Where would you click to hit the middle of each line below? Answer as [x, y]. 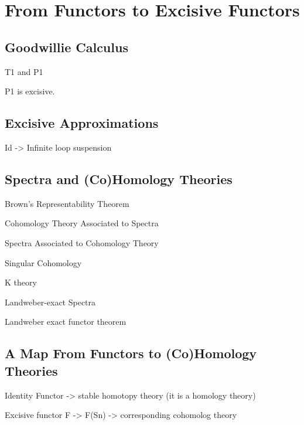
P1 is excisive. [30, 91]
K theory [21, 282]
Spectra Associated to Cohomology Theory [82, 242]
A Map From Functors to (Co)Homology [131, 353]
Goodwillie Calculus [66, 47]
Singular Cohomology [43, 262]
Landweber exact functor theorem [66, 322]
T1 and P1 [24, 71]
